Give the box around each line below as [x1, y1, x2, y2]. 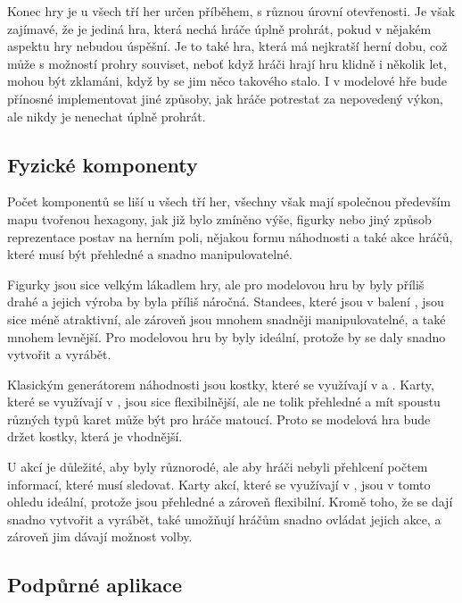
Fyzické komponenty [7, 150, 198, 178]
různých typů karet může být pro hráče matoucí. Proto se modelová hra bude [7, 409, 431, 428]
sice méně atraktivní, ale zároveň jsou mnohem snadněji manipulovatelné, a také [7, 309, 446, 328]
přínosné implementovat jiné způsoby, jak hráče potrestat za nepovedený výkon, [7, 88, 443, 107]
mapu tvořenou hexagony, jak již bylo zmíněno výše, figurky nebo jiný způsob [7, 209, 432, 228]
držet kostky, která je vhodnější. [7, 427, 183, 446]
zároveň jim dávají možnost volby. [7, 527, 193, 546]
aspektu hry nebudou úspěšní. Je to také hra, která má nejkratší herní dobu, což [7, 37, 448, 55]
